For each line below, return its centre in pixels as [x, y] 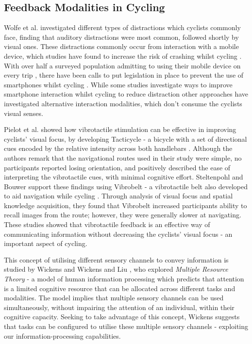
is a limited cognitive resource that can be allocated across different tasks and [120, 288]
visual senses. [24, 113]
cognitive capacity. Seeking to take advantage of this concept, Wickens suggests [122, 317]
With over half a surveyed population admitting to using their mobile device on [122, 65]
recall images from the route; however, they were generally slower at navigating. [123, 215]
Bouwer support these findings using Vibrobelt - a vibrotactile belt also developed [126, 186]
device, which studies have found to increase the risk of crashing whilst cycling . [123, 56]
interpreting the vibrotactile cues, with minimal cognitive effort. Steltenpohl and [124, 177]
